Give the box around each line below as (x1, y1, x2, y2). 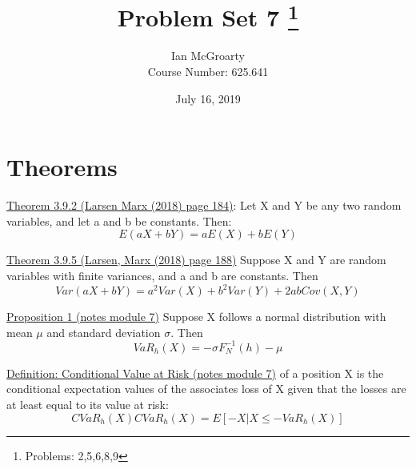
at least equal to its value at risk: (6, 395, 169, 412)
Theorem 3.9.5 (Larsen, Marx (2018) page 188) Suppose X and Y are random (6, 251, 386, 268)
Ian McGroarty (171, 47, 245, 64)
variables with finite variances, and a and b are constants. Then (6, 267, 318, 283)
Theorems (6, 150, 118, 183)
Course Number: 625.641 (147, 63, 269, 80)
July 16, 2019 (175, 90, 241, 106)
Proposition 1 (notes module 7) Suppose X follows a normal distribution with (6, 308, 386, 325)
